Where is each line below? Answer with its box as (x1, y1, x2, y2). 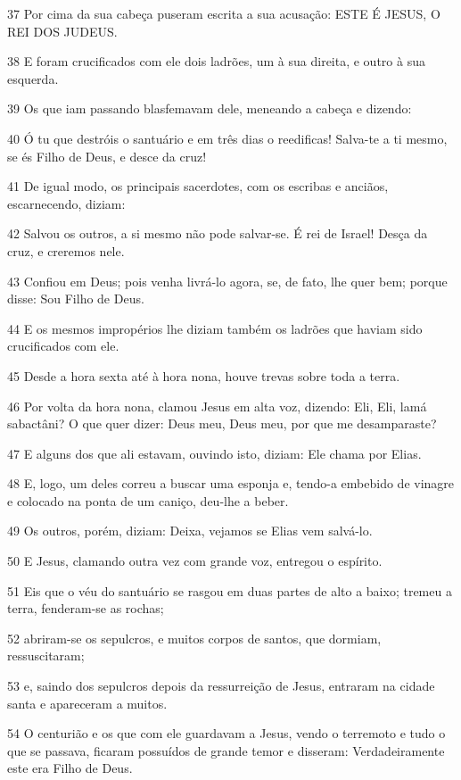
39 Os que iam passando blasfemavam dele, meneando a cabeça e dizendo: (7, 99, 412, 118)
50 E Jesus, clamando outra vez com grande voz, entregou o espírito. (7, 552, 383, 570)
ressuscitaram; (7, 646, 85, 665)
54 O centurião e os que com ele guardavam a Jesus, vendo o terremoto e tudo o (7, 724, 446, 743)
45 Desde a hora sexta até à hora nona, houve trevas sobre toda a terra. (7, 366, 400, 385)
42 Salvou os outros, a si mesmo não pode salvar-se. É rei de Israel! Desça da (7, 224, 428, 243)
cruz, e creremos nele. (7, 241, 125, 260)
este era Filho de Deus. (7, 759, 133, 777)
